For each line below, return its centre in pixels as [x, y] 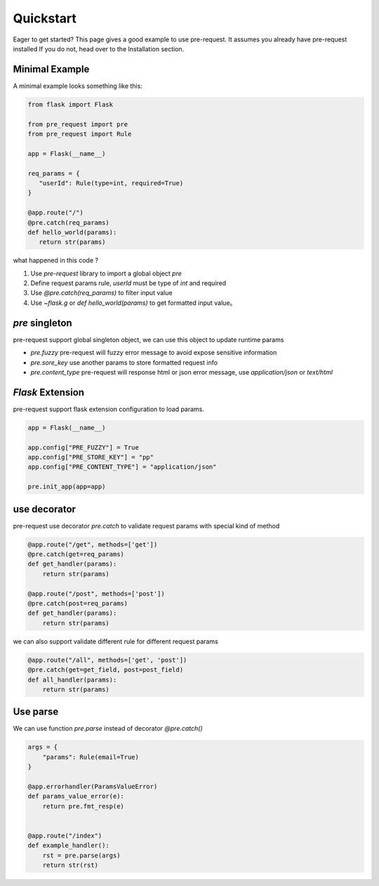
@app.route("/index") [65, 835]
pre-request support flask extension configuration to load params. [109, 409]
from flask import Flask [71, 104]
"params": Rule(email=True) [91, 757]
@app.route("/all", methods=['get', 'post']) [107, 660]
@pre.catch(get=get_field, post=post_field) [106, 670]
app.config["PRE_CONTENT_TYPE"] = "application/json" [122, 467]
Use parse [36, 712]
